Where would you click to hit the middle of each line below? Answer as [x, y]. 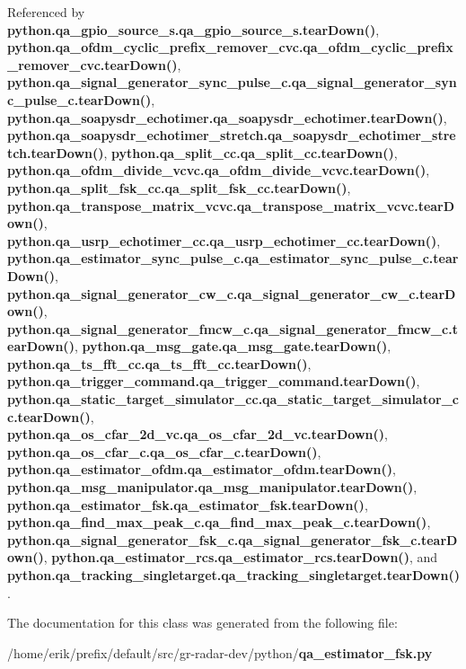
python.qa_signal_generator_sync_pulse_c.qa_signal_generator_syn [232, 82]
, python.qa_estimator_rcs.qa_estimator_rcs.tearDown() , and [241, 557]
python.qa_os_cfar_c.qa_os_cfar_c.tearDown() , [164, 451]
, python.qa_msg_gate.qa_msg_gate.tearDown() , [233, 346]
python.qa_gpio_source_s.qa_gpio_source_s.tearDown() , [193, 29]
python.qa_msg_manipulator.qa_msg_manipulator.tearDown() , [212, 487]
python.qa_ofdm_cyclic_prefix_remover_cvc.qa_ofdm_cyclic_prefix [230, 47]
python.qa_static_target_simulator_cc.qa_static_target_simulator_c [233, 399]
